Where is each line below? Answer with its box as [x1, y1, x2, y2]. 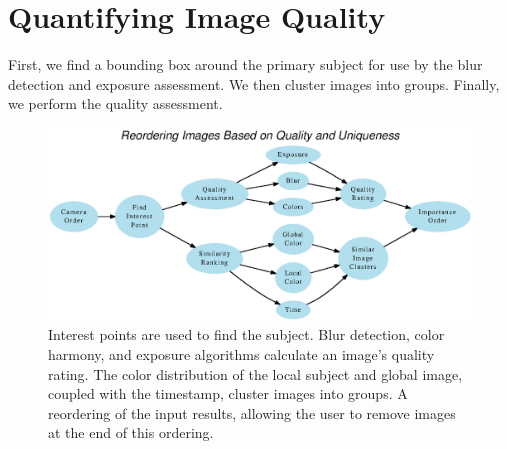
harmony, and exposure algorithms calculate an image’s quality [48, 344, 435, 365]
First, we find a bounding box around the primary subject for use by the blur [8, 54, 483, 75]
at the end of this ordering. [48, 422, 214, 443]
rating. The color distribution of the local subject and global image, [48, 363, 463, 384]
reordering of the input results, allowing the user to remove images [48, 402, 456, 423]
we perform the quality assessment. [8, 93, 223, 114]
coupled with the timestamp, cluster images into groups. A [48, 383, 408, 404]
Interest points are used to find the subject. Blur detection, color [48, 324, 445, 345]
